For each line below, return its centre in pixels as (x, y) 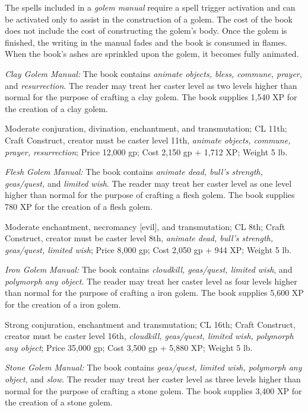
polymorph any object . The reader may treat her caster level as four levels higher (151, 281)
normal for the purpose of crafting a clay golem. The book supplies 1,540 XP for (151, 97)
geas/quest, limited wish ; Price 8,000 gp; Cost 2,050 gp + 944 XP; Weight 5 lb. (148, 249)
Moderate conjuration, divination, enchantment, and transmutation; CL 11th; (146, 128)
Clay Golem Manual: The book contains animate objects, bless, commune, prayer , (153, 73)
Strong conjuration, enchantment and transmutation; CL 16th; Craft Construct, (150, 324)
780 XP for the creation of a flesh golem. (79, 206)
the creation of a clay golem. (56, 108)
